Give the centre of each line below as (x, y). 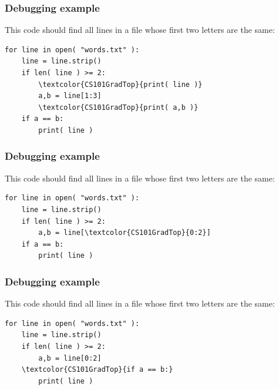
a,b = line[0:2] (70, 358)
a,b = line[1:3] (70, 96)
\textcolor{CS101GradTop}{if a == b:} (97, 370)
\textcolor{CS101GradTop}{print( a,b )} (118, 107)
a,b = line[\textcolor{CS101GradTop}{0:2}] (125, 233)
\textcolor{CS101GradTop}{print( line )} (120, 84)
